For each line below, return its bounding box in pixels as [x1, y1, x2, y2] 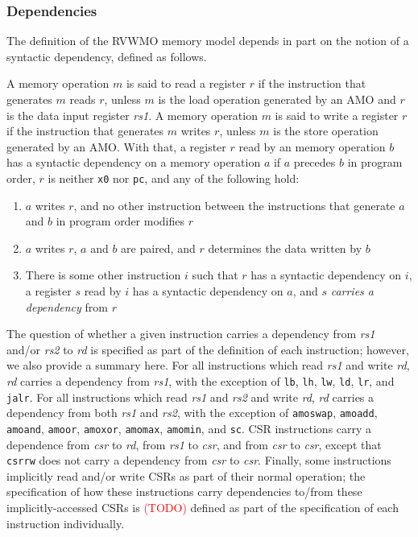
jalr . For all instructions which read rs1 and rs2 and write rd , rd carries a [6, 388, 375, 405]
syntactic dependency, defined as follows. [6, 48, 207, 64]
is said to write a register [275, 106, 399, 123]
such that [192, 266, 238, 283]
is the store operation [273, 122, 379, 139]
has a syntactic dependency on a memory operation [6, 154, 261, 171]
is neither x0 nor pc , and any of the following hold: [48, 169, 300, 186]
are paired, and [121, 239, 196, 256]
